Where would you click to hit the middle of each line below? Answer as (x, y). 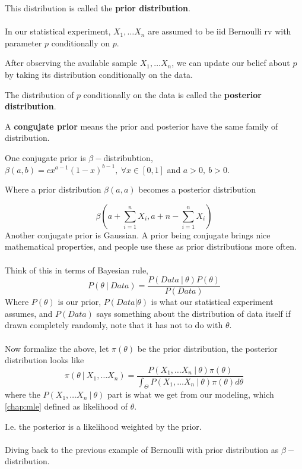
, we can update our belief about (231, 63)
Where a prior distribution (53, 189)
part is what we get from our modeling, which (190, 394)
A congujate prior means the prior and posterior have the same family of (142, 126)
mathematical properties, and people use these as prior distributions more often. (151, 246)
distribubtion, (128, 157)
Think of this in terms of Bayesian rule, (77, 270)
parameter (23, 43)
